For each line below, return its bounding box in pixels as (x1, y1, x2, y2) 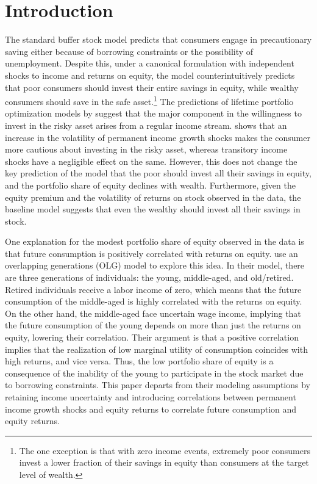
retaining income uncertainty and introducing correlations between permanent (5, 391, 296, 403)
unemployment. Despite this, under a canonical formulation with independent (5, 57, 294, 70)
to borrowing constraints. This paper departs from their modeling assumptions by (5, 378, 310, 391)
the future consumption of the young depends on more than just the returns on (5, 319, 301, 331)
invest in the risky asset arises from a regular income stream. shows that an (5, 118, 287, 131)
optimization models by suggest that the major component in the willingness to (5, 107, 302, 120)
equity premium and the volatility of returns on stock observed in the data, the (5, 190, 301, 203)
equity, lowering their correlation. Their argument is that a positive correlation (5, 331, 299, 344)
